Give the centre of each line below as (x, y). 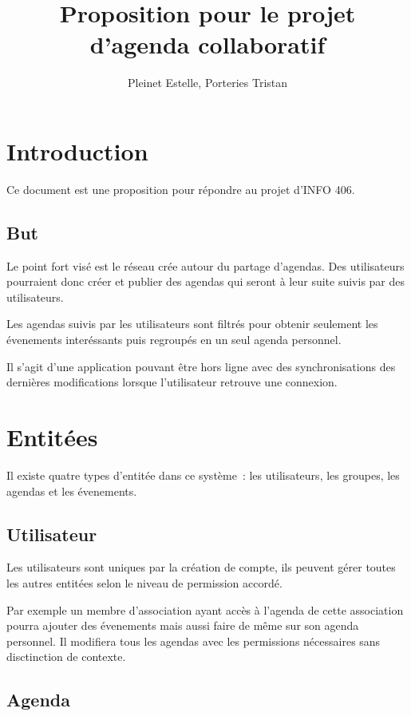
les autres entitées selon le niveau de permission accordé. (144, 582)
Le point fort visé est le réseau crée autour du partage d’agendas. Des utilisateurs (205, 265)
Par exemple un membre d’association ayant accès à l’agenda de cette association (205, 609)
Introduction (77, 150)
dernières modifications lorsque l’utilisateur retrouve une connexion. (172, 382)
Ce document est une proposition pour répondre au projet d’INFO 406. (181, 189)
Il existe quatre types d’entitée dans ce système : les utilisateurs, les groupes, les (203, 475)
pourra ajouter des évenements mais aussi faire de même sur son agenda (183, 625)
